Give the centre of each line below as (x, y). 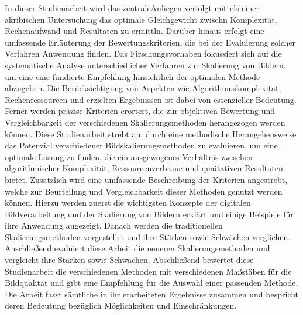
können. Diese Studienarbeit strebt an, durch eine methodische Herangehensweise (151, 134)
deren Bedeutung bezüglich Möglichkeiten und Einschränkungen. (121, 305)
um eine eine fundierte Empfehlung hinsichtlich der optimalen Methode (132, 76)
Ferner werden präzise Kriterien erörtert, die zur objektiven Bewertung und (140, 111)
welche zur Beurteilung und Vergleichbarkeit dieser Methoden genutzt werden (144, 191)
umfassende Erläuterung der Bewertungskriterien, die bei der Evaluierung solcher (150, 42)
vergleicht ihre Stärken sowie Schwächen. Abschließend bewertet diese (129, 260)
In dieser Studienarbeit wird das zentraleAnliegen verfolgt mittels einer (132, 8)
